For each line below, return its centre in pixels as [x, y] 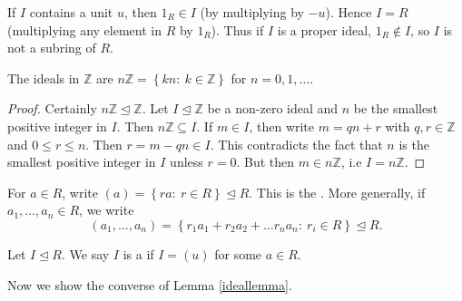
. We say [85, 253]
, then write [282, 126]
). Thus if [237, 29]
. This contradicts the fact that [296, 144]
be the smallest [396, 108]
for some [238, 253]
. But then [265, 162]
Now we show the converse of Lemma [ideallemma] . [150, 284]
